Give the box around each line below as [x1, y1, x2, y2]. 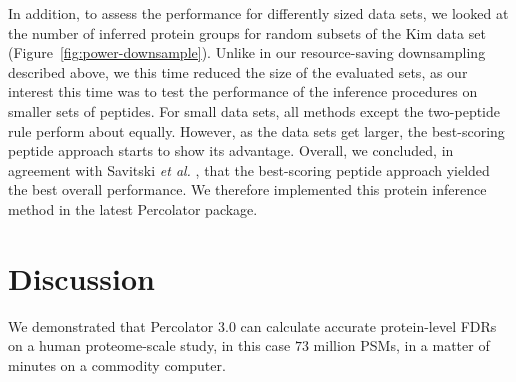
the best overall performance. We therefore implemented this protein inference [8, 179, 487, 200]
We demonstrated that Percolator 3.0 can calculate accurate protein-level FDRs [8, 315, 497, 336]
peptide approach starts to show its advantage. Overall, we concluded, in [8, 140, 454, 161]
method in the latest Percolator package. [8, 198, 258, 219]
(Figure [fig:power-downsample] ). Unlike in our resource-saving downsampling [8, 42, 486, 63]
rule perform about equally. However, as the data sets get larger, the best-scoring [8, 120, 505, 141]
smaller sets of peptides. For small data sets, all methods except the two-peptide [8, 100, 501, 121]
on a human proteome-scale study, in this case [8, 335, 291, 356]
